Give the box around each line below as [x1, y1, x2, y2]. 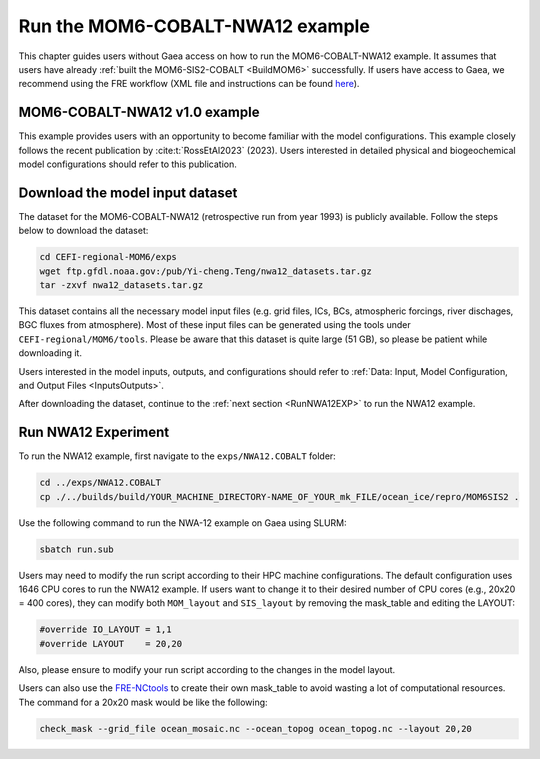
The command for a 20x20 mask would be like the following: [18, 696, 269, 708]
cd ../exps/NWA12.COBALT [39, 477, 162, 489]
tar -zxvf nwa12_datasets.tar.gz [39, 280, 204, 291]
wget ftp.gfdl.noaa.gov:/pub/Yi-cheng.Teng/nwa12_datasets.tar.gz [39, 265, 372, 277]
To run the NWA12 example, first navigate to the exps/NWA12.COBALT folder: [18, 450, 337, 462]
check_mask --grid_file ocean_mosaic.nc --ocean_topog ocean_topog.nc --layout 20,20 [39, 723, 472, 734]
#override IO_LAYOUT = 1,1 [39, 624, 172, 635]
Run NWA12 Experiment [18, 424, 170, 441]
